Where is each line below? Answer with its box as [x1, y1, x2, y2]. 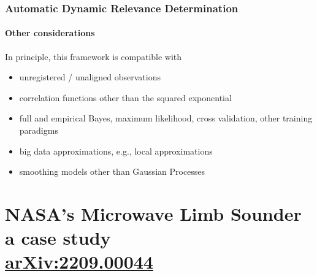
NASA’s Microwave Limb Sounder [5, 201, 302, 226]
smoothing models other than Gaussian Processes [19, 165, 205, 178]
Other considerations [5, 26, 95, 39]
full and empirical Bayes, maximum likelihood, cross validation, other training [19, 112, 313, 125]
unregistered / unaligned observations [19, 71, 161, 83]
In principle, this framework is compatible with [5, 50, 182, 63]
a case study [5, 225, 111, 250]
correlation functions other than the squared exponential [19, 91, 232, 104]
